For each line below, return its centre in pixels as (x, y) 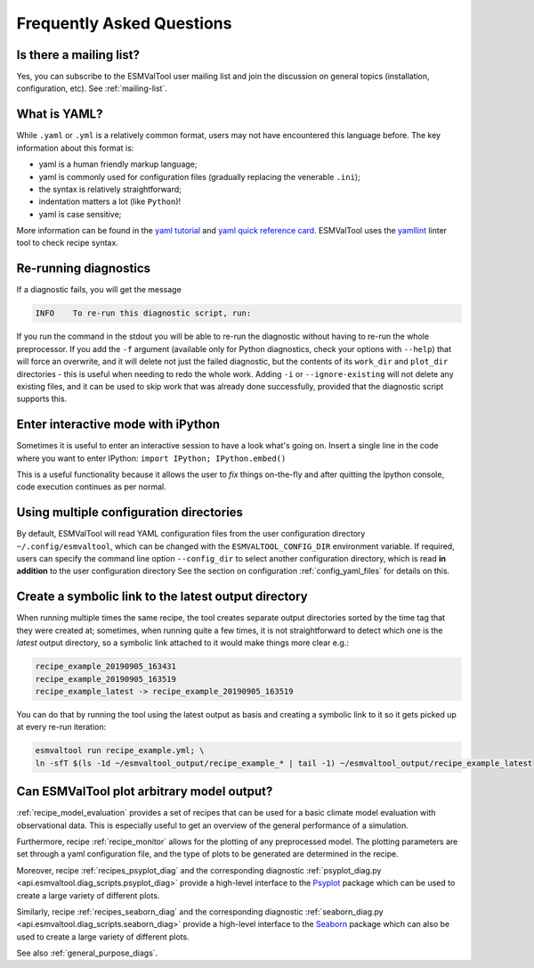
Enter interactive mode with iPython (118, 425)
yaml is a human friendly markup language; (118, 164)
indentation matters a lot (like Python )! (110, 201)
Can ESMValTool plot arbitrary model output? (145, 792)
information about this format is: (75, 148)
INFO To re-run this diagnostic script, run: (143, 313)
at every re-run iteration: (61, 727)
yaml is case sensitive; (80, 214)
